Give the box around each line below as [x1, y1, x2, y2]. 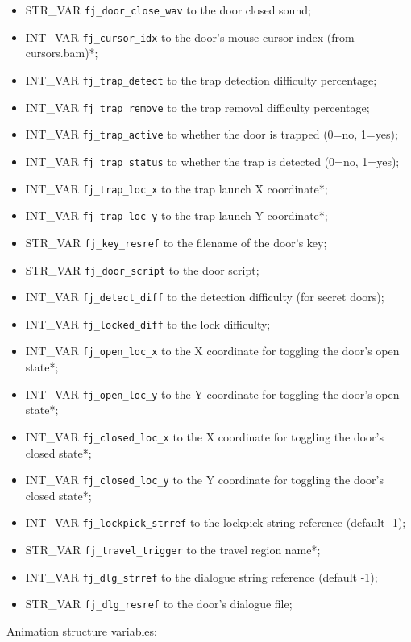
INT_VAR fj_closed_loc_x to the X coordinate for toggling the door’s [25, 428, 384, 445]
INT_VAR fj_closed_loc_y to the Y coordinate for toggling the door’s [25, 471, 384, 488]
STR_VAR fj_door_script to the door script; [25, 261, 259, 278]
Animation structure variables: [6, 623, 157, 640]
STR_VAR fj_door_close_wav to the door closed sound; [25, 2, 311, 18]
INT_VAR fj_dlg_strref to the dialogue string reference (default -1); [25, 568, 378, 585]
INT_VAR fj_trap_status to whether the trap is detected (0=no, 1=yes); [25, 152, 400, 169]
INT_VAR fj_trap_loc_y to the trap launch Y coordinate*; [25, 207, 328, 224]
